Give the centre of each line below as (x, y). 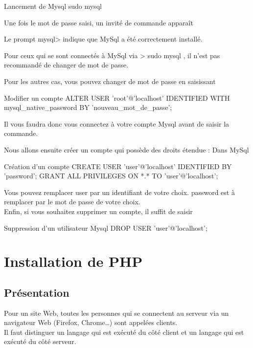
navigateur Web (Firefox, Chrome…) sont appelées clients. (91, 322)
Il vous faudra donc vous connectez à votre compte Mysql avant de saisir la (117, 123)
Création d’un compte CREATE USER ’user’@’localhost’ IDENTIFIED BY (118, 166)
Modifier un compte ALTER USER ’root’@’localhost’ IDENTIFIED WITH (117, 98)
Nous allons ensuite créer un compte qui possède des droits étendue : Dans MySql (126, 149)
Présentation (37, 292)
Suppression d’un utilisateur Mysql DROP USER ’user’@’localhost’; (106, 228)
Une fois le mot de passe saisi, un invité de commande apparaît (99, 22)
